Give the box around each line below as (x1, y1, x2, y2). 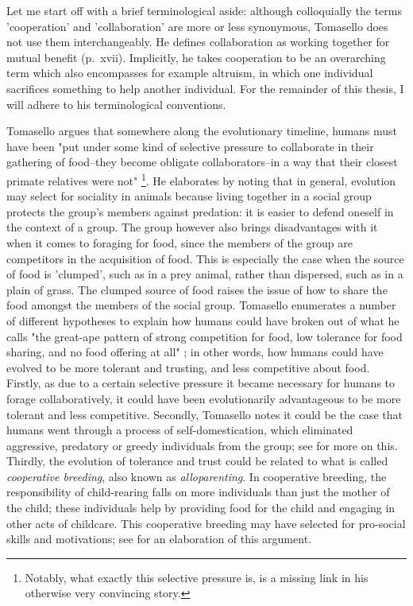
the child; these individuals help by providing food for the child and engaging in (6, 499, 396, 516)
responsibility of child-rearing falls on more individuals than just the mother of (6, 484, 390, 500)
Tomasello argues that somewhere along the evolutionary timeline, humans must (6, 122, 398, 139)
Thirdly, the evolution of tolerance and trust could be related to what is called (6, 453, 388, 469)
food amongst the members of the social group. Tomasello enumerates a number (6, 297, 396, 313)
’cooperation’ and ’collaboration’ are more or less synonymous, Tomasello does (6, 17, 388, 34)
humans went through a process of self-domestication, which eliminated (6, 421, 353, 438)
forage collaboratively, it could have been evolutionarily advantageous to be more (6, 390, 401, 406)
